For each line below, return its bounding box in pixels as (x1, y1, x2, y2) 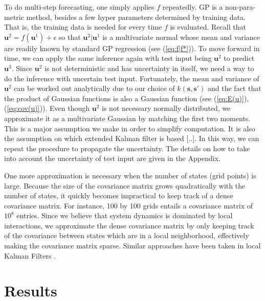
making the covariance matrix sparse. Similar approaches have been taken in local (4, 240, 261, 251)
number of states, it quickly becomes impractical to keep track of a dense (4, 190, 233, 201)
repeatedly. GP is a (162, 2, 223, 12)
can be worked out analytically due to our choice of (14, 83, 175, 94)
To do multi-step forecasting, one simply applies (4, 2, 154, 12)
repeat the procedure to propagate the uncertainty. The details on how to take (4, 143, 250, 153)
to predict (224, 53, 255, 63)
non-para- (225, 2, 256, 12)
